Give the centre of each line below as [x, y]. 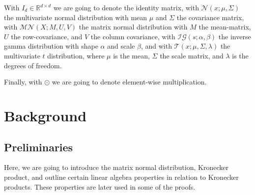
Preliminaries [39, 147]
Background [45, 115]
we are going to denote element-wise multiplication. [129, 82]
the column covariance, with [133, 36]
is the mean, [131, 55]
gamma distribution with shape [51, 46]
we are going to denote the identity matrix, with [126, 7]
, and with [156, 46]
